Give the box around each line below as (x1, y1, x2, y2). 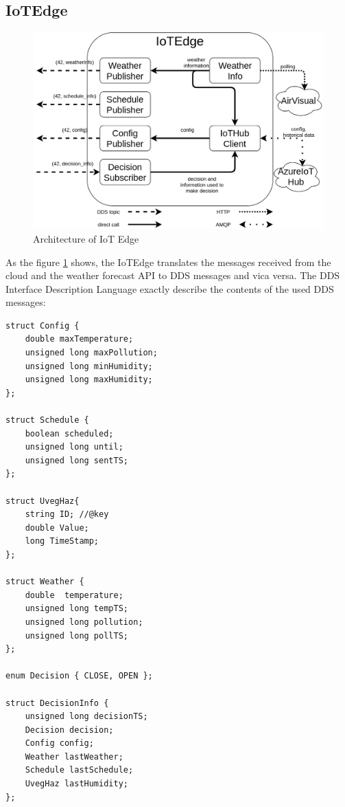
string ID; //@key (25, 509, 109, 520)
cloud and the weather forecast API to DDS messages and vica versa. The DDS (5, 268, 340, 283)
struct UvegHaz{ (5, 496, 80, 506)
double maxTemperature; (25, 334, 134, 344)
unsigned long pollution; (25, 617, 143, 627)
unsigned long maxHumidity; (25, 375, 153, 385)
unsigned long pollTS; (25, 630, 128, 641)
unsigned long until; (25, 442, 123, 452)
